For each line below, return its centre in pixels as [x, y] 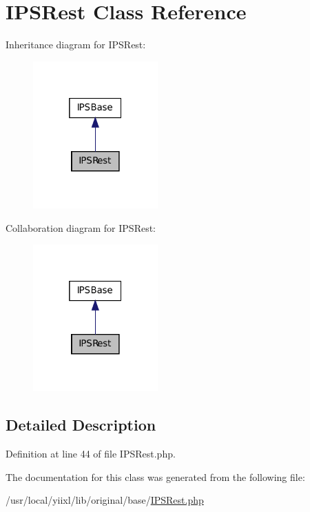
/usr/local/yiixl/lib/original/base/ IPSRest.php [105, 500]
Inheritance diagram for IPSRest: [76, 45]
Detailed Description [81, 425]
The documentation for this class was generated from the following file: [155, 476]
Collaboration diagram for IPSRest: [81, 227]
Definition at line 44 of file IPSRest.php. [91, 454]
